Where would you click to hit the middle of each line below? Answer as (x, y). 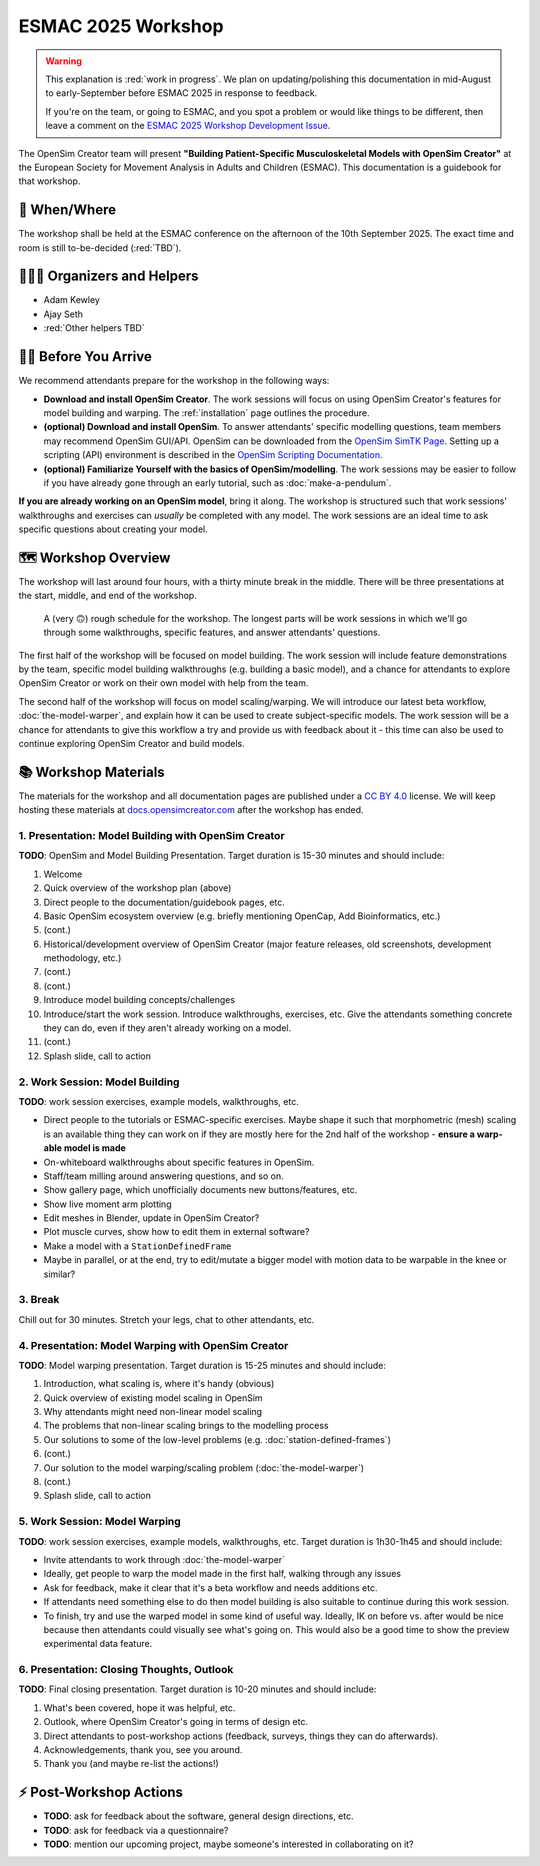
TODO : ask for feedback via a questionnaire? (136, 1830)
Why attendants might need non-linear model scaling (153, 1412)
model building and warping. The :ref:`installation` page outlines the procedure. (206, 412)
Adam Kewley (71, 300)
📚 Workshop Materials (91, 771)
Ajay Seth (63, 314)
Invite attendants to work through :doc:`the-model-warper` (164, 1559)
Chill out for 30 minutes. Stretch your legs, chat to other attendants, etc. (166, 1319)
